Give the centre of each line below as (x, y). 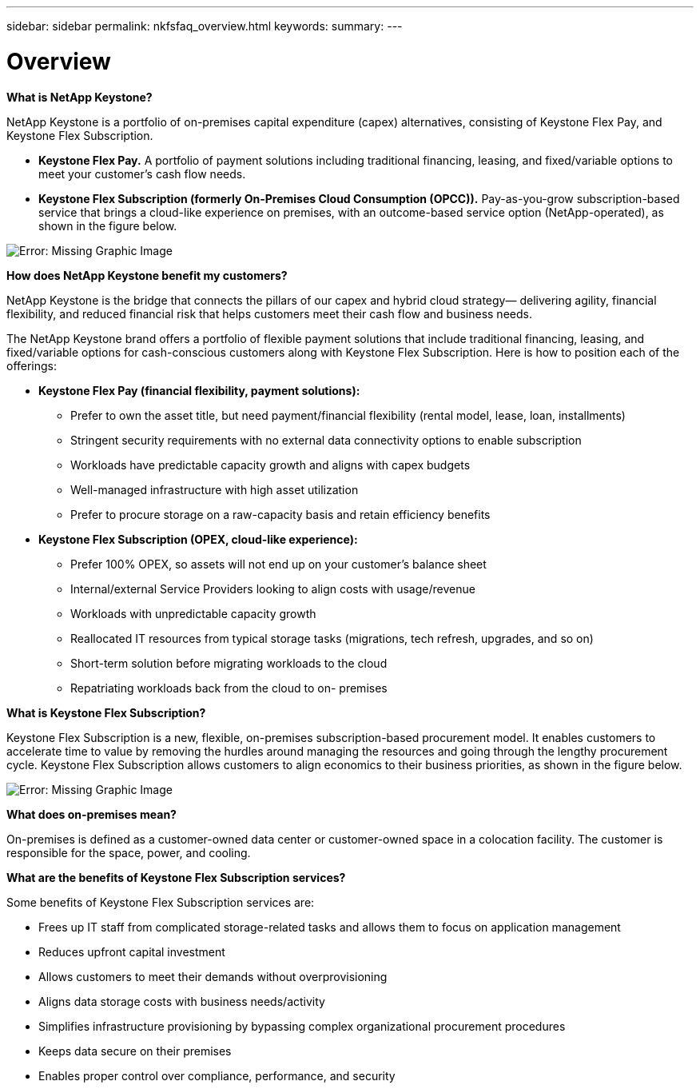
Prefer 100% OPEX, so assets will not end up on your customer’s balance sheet (278, 564)
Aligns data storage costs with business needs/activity (182, 1001)
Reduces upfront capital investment (132, 951)
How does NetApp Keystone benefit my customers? (147, 275)
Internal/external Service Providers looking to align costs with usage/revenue (273, 588)
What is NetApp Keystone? (80, 97)
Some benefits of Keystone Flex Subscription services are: (161, 902)
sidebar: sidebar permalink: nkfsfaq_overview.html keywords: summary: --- (205, 26)
